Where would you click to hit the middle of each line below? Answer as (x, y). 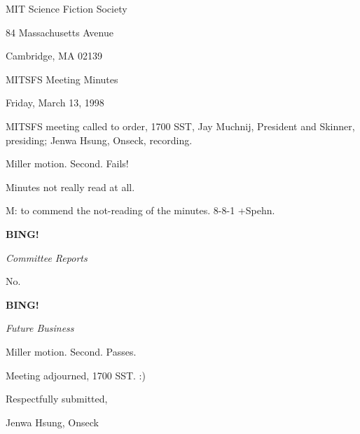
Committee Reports (47, 257)
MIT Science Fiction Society (67, 8)
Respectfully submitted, (57, 399)
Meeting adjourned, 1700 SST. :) (76, 375)
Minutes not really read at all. (70, 187)
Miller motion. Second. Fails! (67, 163)
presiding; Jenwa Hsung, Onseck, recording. (99, 140)
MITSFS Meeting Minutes (62, 79)
